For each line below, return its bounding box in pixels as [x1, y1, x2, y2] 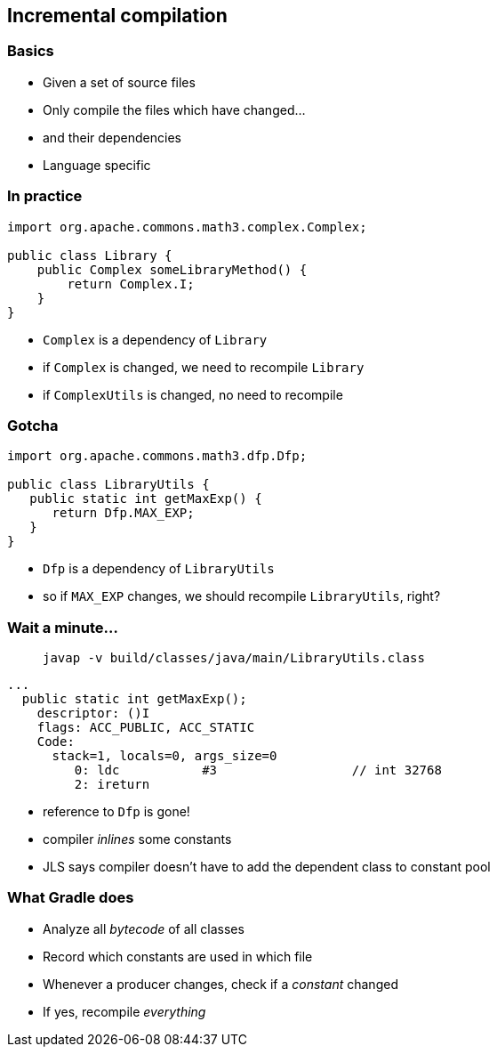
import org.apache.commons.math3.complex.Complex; [7, 219, 367, 234]
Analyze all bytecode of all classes [43, 920, 244, 936]
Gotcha [7, 416, 59, 434]
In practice [7, 187, 83, 206]
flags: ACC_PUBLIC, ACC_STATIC [36, 720, 255, 735]
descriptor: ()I [36, 706, 150, 721]
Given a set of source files [43, 74, 196, 90]
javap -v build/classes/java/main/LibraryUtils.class [43, 651, 425, 666]
